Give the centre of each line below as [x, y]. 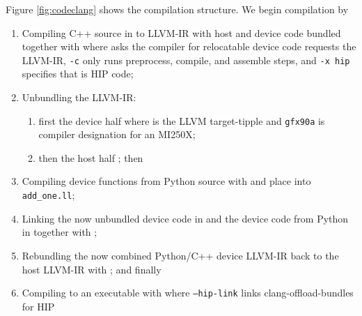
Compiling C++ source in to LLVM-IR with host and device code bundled [181, 32]
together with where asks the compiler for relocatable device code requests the [189, 46]
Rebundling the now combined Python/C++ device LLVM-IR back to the [180, 255]
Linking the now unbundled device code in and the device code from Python [185, 218]
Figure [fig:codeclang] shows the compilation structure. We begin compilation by [177, 9]
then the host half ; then [91, 157]
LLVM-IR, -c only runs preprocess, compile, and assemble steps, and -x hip [186, 60]
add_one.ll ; [48, 195]
